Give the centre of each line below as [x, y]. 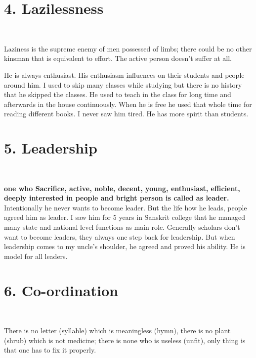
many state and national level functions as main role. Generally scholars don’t [122, 227]
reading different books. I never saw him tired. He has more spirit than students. [126, 114]
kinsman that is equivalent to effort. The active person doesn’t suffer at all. [118, 58]
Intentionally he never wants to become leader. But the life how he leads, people [126, 207]
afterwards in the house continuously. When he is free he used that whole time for [128, 104]
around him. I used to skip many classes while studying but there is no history [123, 84]
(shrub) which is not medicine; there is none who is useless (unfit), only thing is [125, 340]
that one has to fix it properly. [50, 350]
